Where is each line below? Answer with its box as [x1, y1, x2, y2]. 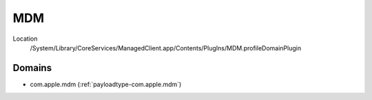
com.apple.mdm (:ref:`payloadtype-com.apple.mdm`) [30, 80, 182, 88]
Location [12, 34, 38, 43]
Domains [12, 62, 52, 74]
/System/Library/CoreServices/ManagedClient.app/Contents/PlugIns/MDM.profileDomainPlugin [30, 43, 302, 52]
